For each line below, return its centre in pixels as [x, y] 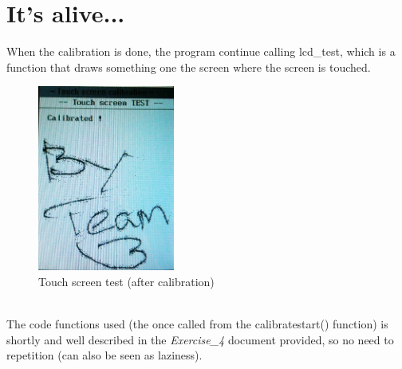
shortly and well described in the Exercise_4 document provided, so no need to [200, 339]
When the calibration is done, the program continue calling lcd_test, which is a [201, 51]
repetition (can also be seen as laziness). [104, 355]
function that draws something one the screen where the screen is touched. [189, 67]
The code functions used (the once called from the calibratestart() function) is [197, 324]
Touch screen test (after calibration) [126, 281]
